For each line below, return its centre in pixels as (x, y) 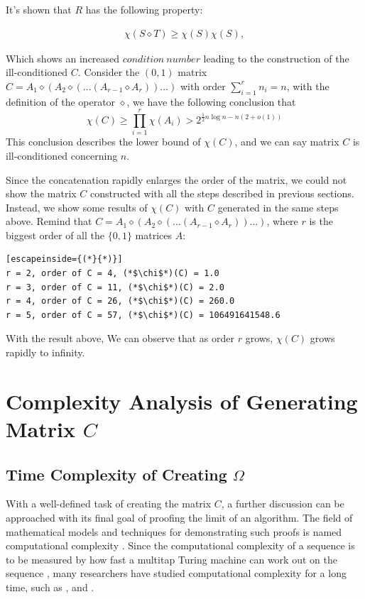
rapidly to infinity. (45, 352)
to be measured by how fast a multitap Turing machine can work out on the (171, 559)
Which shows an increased (63, 58)
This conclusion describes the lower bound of (103, 142)
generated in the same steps (278, 207)
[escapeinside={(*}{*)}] (64, 259)
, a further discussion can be (283, 504)
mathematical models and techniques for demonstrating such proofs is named (174, 531)
